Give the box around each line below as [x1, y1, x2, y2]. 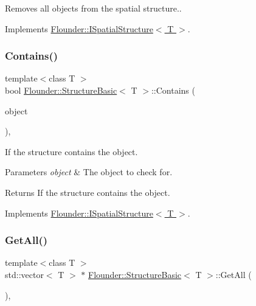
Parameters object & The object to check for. [5, 165, 173, 178]
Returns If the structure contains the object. [5, 186, 170, 198]
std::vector [5, 268, 44, 280]
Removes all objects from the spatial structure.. [5, 2, 182, 14]
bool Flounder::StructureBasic [5, 84, 117, 96]
